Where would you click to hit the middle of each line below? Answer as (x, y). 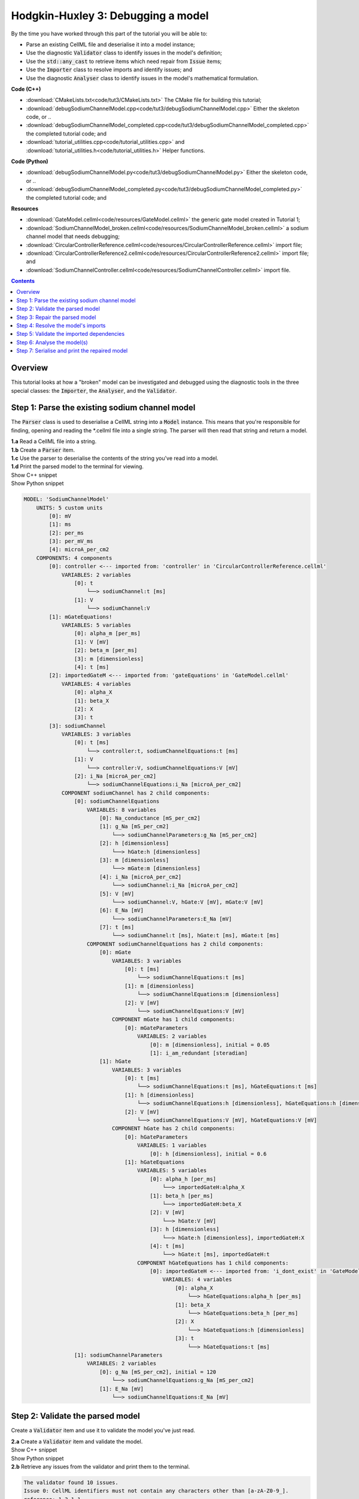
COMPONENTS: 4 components (74, 558)
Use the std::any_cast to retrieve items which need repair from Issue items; (124, 61)
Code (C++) (26, 89)
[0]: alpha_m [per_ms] (107, 633)
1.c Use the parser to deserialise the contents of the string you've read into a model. (115, 458)
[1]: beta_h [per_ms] (182, 1196)
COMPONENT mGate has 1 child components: (174, 1020)
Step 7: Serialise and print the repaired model (72, 351)
